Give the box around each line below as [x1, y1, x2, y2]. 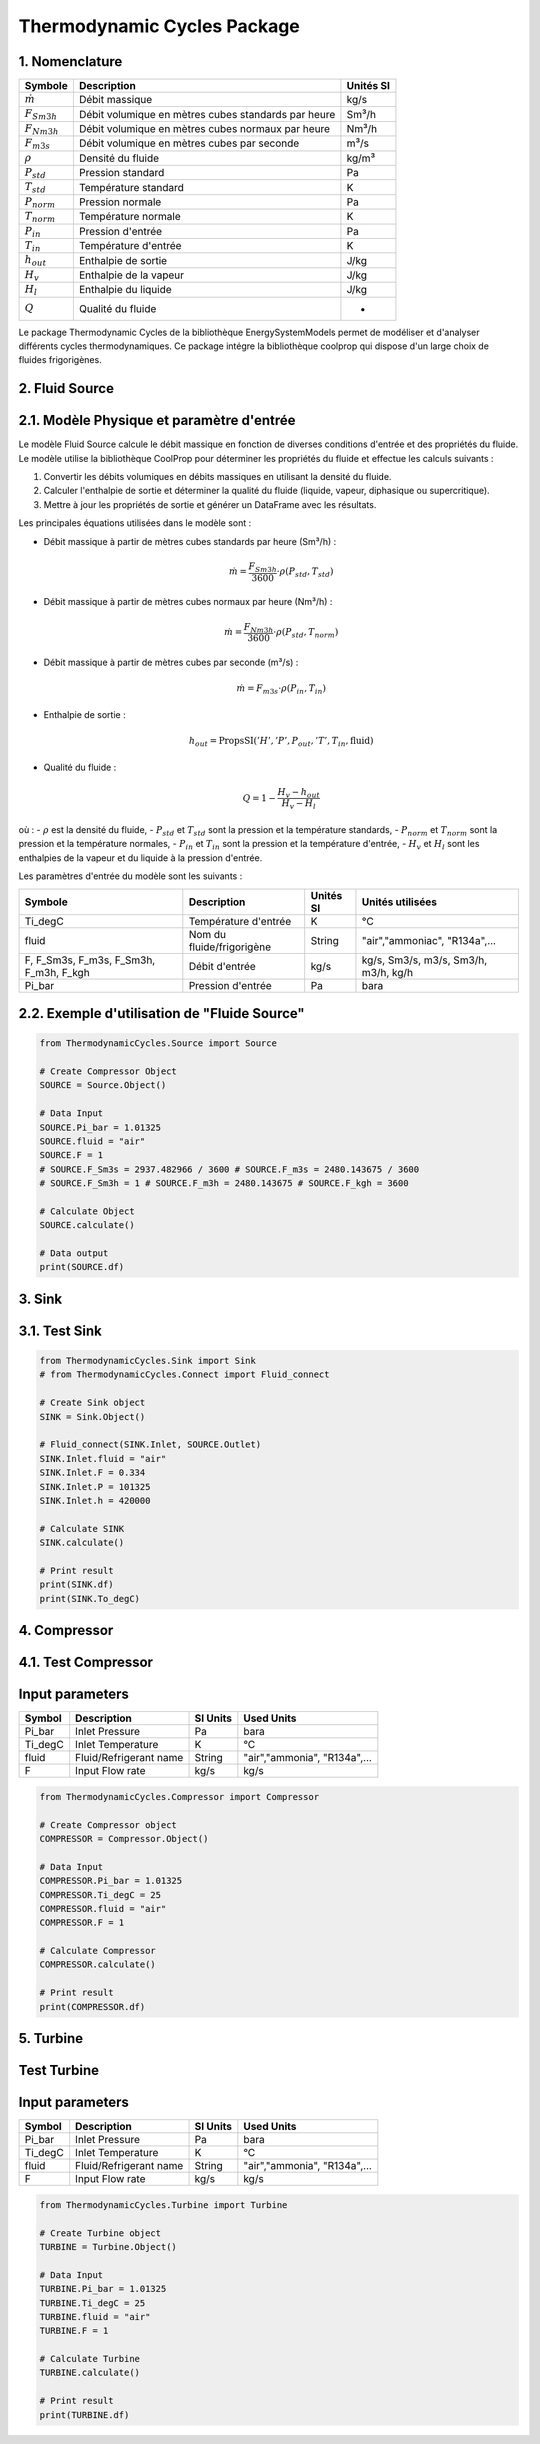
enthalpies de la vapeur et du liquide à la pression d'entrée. [18, 851, 263, 864]
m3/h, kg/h [361, 965, 414, 979]
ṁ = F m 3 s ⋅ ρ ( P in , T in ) [236, 683, 327, 697]
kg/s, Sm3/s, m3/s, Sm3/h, [361, 953, 488, 967]
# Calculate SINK [39, 1523, 125, 1534]
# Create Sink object [39, 1397, 146, 1409]
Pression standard [78, 166, 165, 180]
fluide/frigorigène [188, 940, 272, 954]
